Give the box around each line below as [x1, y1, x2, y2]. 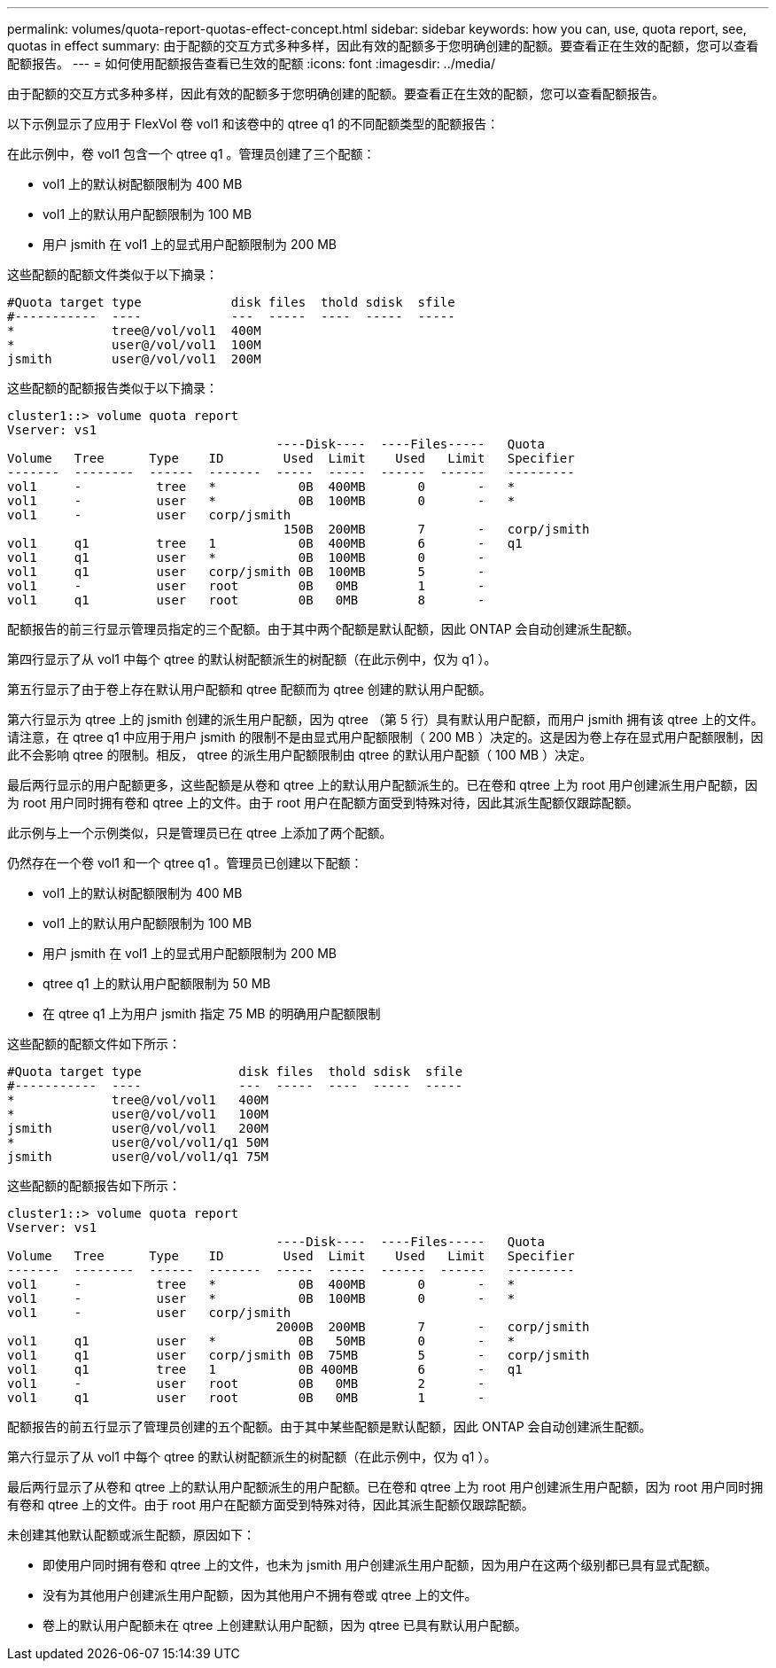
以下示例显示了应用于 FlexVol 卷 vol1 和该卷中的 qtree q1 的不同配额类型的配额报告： [7, 116, 500, 131]
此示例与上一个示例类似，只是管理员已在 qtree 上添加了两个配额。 [7, 825, 392, 840]
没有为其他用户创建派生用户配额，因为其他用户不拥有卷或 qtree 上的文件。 [43, 1587, 477, 1602]
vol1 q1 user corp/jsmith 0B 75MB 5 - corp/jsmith [7, 1348, 590, 1362]
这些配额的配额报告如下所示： [7, 1178, 181, 1193]
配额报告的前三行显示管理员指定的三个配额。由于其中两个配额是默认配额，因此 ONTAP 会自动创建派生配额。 [7, 621, 640, 636]
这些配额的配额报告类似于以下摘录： [7, 380, 218, 395]
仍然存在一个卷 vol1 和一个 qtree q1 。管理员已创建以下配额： [7, 855, 363, 870]
